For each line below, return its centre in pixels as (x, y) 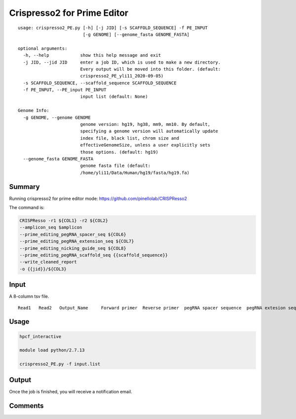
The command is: (27, 208)
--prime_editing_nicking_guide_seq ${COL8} (73, 248)
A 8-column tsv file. (29, 297)
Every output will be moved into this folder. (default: (150, 69)
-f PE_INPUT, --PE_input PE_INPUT (65, 90)
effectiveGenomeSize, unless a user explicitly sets (145, 145)
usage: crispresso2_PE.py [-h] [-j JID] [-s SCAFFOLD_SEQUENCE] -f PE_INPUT (113, 28)
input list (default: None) (114, 97)
